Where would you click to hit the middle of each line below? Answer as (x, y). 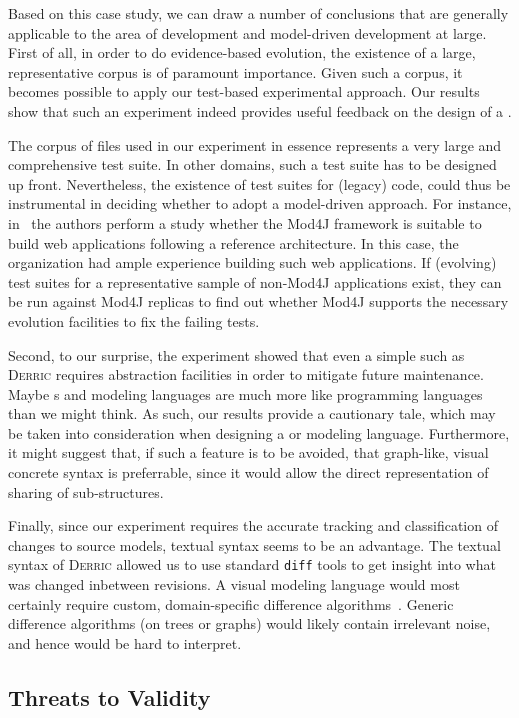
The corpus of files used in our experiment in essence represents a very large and (255, 144)
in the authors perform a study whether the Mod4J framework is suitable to (245, 222)
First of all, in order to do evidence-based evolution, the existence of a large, (242, 52)
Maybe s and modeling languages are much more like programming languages (245, 393)
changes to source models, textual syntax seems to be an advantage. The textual (254, 544)
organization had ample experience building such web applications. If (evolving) (252, 262)
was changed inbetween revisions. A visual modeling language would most (234, 584)
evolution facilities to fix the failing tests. (134, 320)
